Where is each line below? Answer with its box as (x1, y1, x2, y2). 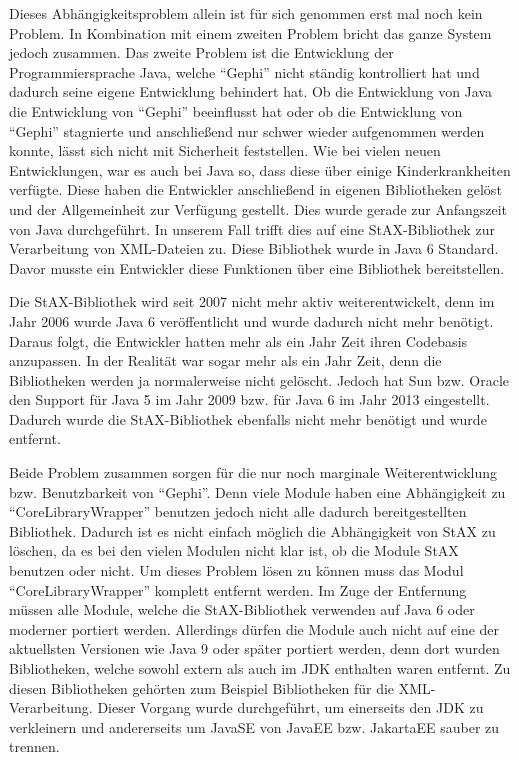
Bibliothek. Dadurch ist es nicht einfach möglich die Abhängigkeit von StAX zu (9, 520, 496, 541)
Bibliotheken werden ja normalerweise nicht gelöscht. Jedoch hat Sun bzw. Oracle (9, 369, 510, 390)
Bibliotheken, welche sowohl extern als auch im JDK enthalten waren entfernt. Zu (9, 658, 511, 678)
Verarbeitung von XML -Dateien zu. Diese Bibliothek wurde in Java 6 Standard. (9, 238, 499, 259)
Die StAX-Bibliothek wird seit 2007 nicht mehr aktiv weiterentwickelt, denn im (9, 291, 495, 312)
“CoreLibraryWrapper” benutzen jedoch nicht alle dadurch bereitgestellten (9, 501, 467, 522)
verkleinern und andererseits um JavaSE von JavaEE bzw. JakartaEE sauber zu (9, 716, 500, 737)
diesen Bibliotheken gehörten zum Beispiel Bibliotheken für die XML (9, 677, 431, 698)
